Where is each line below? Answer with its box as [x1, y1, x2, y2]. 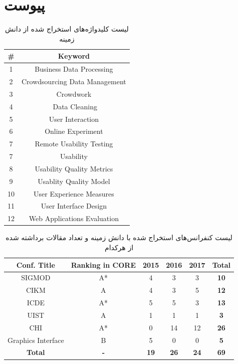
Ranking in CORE [71, 259, 136, 270]
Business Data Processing [35, 64, 113, 74]
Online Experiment [45, 126, 103, 136]
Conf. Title [16, 259, 55, 270]
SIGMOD [21, 272, 51, 283]
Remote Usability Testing [35, 138, 113, 149]
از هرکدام [105, 242, 134, 252]
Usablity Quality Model [38, 175, 110, 186]
